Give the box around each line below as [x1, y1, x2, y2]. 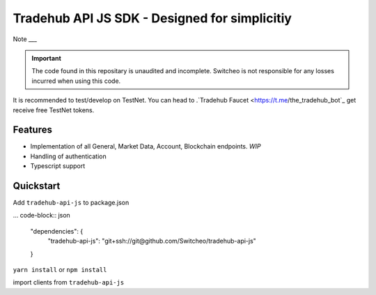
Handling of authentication [30, 152, 107, 160]
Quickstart [13, 180, 61, 192]
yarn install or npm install [13, 266, 107, 274]
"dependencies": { [30, 227, 84, 235]
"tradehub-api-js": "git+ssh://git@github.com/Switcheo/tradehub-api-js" [47, 237, 257, 245]
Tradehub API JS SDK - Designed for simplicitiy [13, 10, 292, 26]
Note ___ [13, 35, 38, 43]
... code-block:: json [13, 211, 71, 220]
